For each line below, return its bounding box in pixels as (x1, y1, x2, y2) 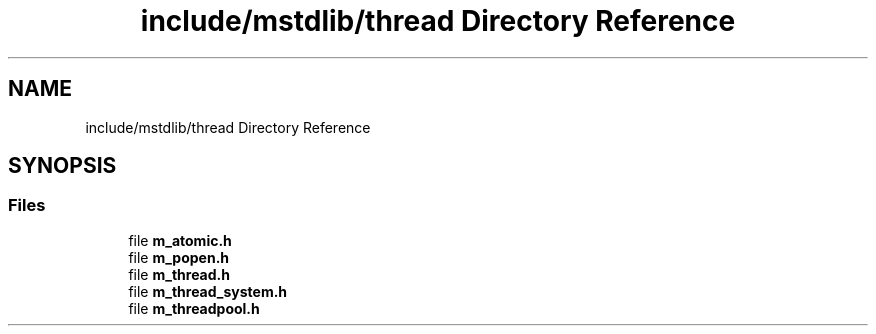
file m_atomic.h (128, 231, 232, 249)
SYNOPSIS (8, 153, 117, 179)
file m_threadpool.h (128, 299, 260, 317)
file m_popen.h (128, 248, 230, 266)
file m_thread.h (128, 265, 230, 283)
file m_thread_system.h (128, 282, 288, 300)
